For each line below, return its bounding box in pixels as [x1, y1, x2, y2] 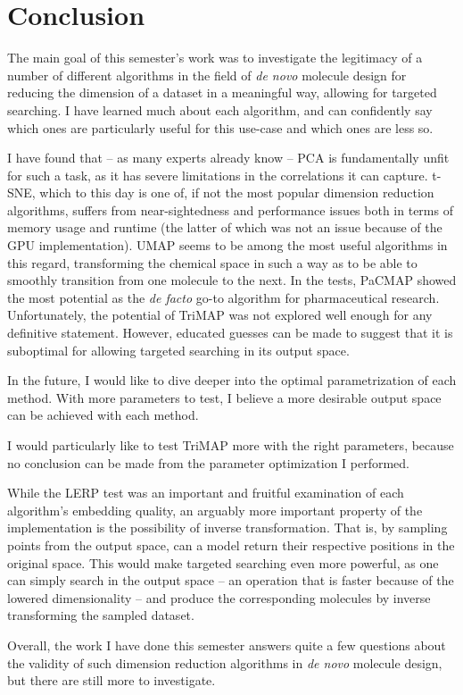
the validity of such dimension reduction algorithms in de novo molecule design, [7, 653, 442, 672]
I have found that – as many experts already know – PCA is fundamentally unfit [7, 148, 450, 167]
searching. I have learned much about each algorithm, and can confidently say [7, 100, 433, 119]
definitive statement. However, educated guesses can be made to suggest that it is [7, 323, 453, 342]
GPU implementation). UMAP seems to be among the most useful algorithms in [7, 236, 448, 255]
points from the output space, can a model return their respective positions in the [7, 535, 455, 554]
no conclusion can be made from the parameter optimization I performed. [7, 453, 409, 472]
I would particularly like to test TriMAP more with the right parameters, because [7, 436, 454, 454]
